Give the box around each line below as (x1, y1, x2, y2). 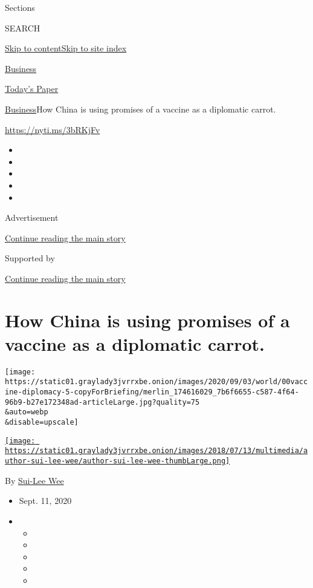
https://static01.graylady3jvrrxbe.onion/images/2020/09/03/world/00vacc (5, 377, 308, 387)
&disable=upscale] (5, 418, 79, 427)
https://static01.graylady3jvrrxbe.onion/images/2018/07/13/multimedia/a (5, 446, 308, 456)
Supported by (5, 252, 55, 264)
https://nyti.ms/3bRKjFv (5, 123, 100, 136)
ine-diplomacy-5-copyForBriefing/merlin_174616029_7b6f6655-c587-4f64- (5, 388, 299, 397)
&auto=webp (5, 408, 48, 417)
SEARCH (5, 21, 40, 34)
